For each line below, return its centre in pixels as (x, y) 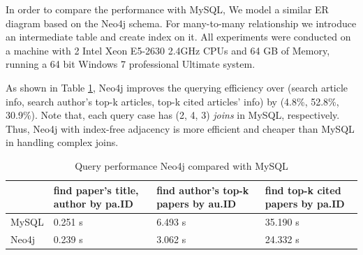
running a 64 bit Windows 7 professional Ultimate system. (131, 64)
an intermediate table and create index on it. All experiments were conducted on (178, 37)
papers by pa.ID (305, 204)
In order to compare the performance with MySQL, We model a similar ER (167, 9)
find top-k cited (303, 190)
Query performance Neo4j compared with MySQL (181, 165)
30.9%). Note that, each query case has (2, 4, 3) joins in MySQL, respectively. (173, 115)
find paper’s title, (96, 190)
